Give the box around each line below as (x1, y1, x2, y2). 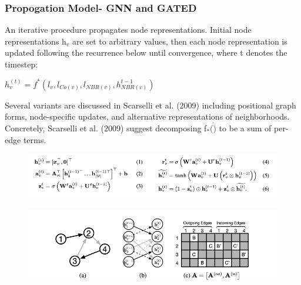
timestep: (5, 58, 38, 70)
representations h (5, 35, 66, 47)
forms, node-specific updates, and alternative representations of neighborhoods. (5, 110, 290, 123)
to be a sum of (219, 122, 272, 134)
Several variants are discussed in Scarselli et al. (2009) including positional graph (5, 99, 296, 111)
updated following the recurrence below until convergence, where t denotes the (5, 46, 287, 59)
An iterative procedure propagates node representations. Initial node (5, 23, 252, 36)
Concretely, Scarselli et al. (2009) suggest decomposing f (5, 122, 207, 134)
